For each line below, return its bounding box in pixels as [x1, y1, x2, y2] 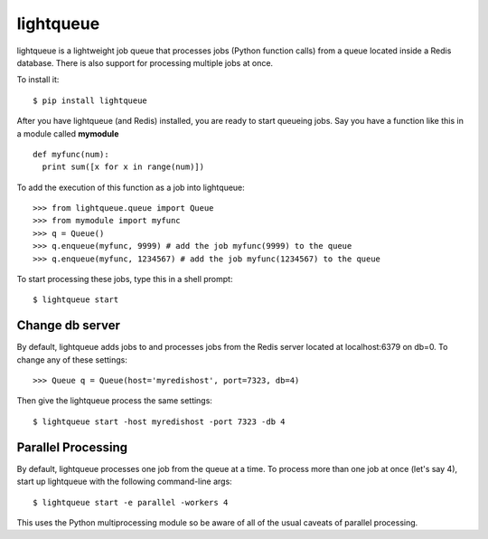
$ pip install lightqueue [33, 95, 148, 106]
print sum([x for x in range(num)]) [42, 162, 205, 172]
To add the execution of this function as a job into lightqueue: [16, 182, 246, 193]
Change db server [16, 317, 121, 334]
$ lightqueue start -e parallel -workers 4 [33, 497, 229, 507]
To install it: [16, 74, 60, 85]
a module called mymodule [16, 128, 119, 139]
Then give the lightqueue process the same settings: [16, 395, 212, 406]
